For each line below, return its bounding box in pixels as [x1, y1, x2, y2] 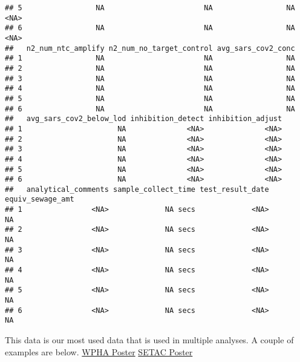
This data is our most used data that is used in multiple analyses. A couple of [5, 334, 294, 346]
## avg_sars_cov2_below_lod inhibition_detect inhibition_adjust [5, 114, 282, 123]
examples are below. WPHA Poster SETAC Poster [5, 345, 193, 358]
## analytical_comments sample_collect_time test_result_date [5, 185, 269, 194]
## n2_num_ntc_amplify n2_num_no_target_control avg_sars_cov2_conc [5, 44, 295, 53]
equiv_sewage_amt [5, 195, 74, 204]
